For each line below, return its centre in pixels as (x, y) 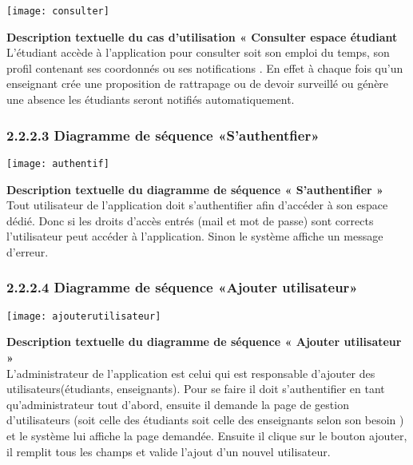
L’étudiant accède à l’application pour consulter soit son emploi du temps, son (198, 52)
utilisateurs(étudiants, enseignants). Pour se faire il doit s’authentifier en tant (196, 389)
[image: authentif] (58, 163)
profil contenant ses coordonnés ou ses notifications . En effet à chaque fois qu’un (205, 68)
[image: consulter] (58, 11)
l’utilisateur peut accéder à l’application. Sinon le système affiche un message (195, 236)
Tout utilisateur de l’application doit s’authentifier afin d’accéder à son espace (197, 205)
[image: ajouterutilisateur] (84, 316)
